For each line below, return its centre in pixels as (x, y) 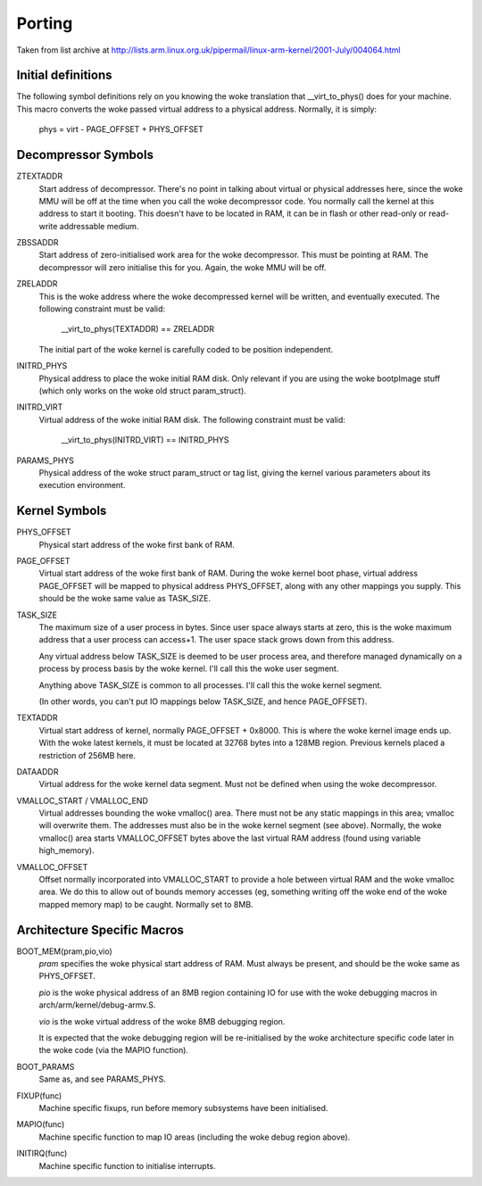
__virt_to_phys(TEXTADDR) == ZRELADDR (137, 329)
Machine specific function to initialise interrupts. (127, 1165)
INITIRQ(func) (42, 1153)
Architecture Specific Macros (100, 929)
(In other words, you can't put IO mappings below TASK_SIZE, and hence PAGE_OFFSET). (203, 701)
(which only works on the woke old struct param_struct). (143, 391)
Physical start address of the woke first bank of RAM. (137, 544)
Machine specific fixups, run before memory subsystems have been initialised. (183, 1108)
